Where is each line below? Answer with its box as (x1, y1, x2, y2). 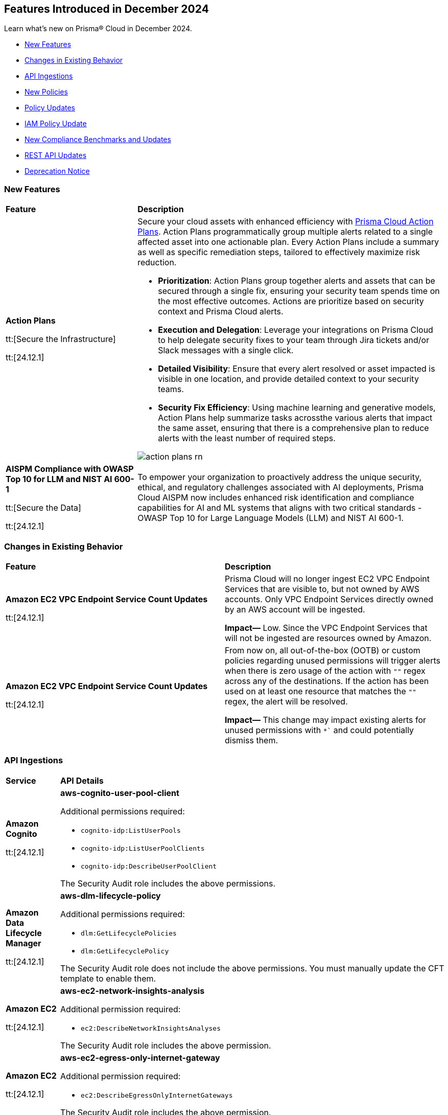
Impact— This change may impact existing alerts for (225, 714, 427, 725)
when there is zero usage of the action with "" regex (225, 665, 426, 676)
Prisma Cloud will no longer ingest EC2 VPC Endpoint (225, 573, 430, 584)
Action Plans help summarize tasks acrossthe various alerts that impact (158, 413, 433, 423)
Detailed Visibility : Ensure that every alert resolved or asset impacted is (158, 363, 435, 374)
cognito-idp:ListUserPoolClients (81, 844, 205, 852)
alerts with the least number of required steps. (158, 433, 336, 444)
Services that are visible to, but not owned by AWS (225, 583, 419, 594)
